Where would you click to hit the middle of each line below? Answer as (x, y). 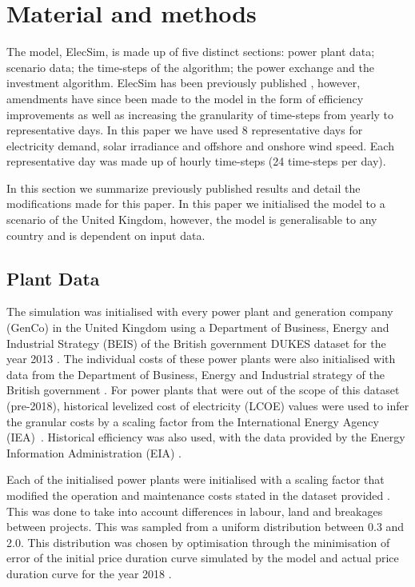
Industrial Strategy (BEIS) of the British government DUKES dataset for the (196, 343)
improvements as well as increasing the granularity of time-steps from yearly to (200, 114)
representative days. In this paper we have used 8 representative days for (185, 130)
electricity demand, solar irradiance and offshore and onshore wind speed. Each (200, 145)
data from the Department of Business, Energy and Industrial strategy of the (196, 374)
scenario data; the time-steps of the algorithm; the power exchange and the (190, 67)
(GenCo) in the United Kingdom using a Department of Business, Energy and (198, 327)
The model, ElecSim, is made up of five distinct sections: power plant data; (191, 52)
